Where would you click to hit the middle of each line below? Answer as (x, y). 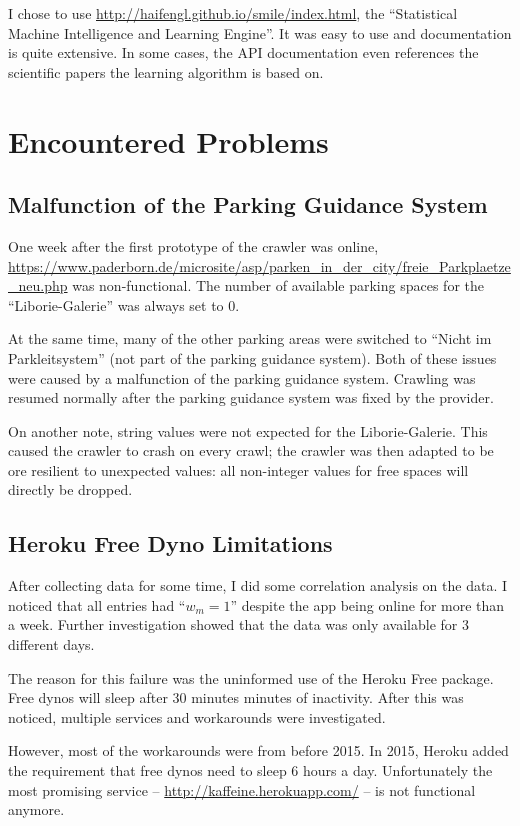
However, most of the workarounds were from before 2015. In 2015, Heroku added (258, 750)
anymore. (36, 809)
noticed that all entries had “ (97, 604)
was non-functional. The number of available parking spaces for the (278, 285)
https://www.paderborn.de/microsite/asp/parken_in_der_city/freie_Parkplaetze (259, 265)
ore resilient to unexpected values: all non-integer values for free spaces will (238, 469)
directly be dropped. (70, 489)
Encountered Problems (168, 140)
